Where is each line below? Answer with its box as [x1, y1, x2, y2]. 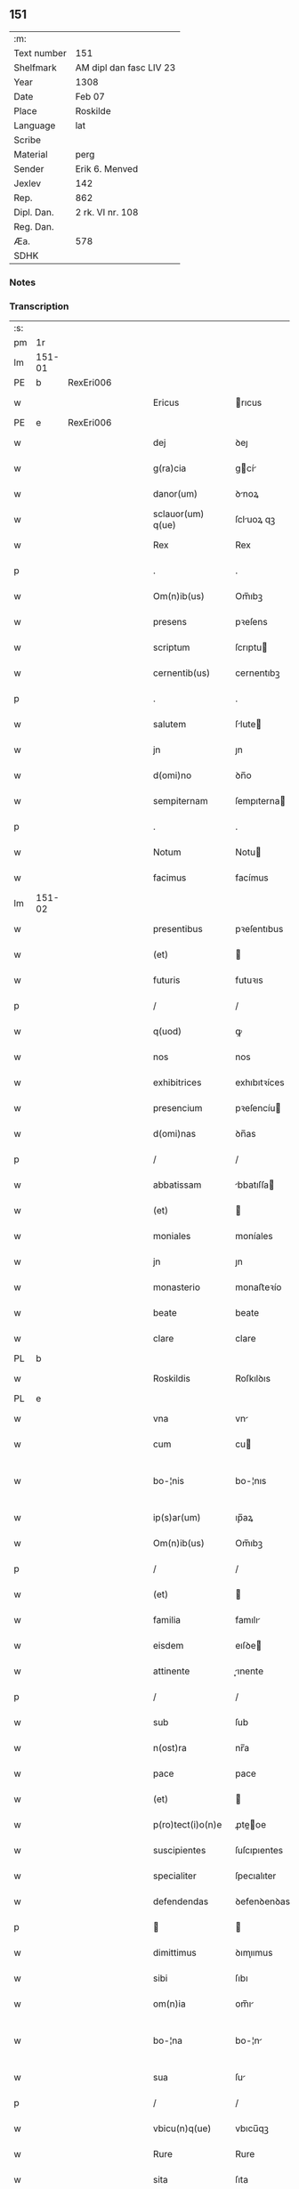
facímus [235, 872, 269, 884]
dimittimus [152, 1947, 198, 1959]
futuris [152, 974, 181, 986]
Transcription [9, 300, 69, 312]
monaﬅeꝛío [235, 1281, 282, 1293]
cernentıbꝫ [235, 667, 280, 679]
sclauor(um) [152, 507, 205, 520]
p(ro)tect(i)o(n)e [152, 1819, 222, 1831]
